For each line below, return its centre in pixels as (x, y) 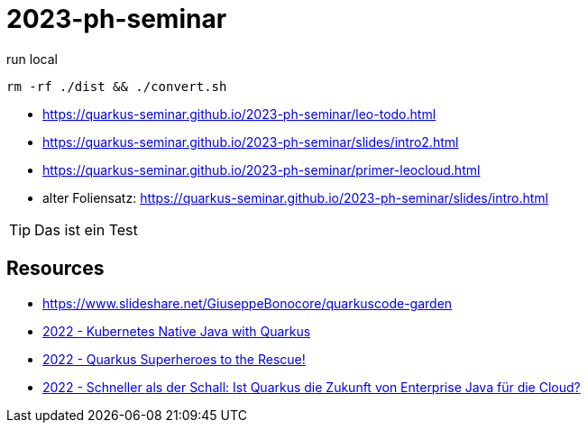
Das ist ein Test (86, 229)
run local (32, 59)
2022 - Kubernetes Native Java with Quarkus (177, 331)
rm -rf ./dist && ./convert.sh (117, 86)
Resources (55, 269)
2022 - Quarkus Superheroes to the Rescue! (174, 359)
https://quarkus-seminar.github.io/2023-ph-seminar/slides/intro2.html (251, 142)
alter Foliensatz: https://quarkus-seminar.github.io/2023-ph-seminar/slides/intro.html (295, 197)
